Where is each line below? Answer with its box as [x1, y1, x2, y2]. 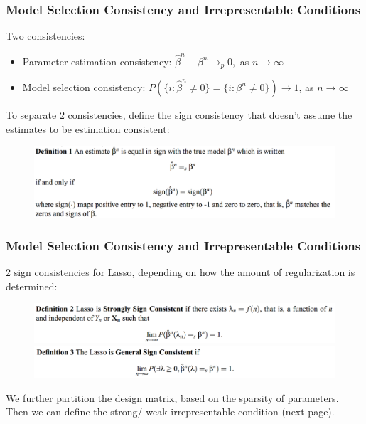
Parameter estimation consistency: [22, 53, 172, 68]
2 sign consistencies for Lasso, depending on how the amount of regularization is [6, 265, 355, 280]
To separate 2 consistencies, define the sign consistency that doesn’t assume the [6, 107, 352, 122]
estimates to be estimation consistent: [6, 121, 170, 136]
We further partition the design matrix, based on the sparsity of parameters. [6, 390, 339, 405]
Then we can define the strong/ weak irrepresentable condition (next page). [6, 404, 335, 419]
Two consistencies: [6, 28, 85, 43]
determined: [6, 278, 58, 293]
